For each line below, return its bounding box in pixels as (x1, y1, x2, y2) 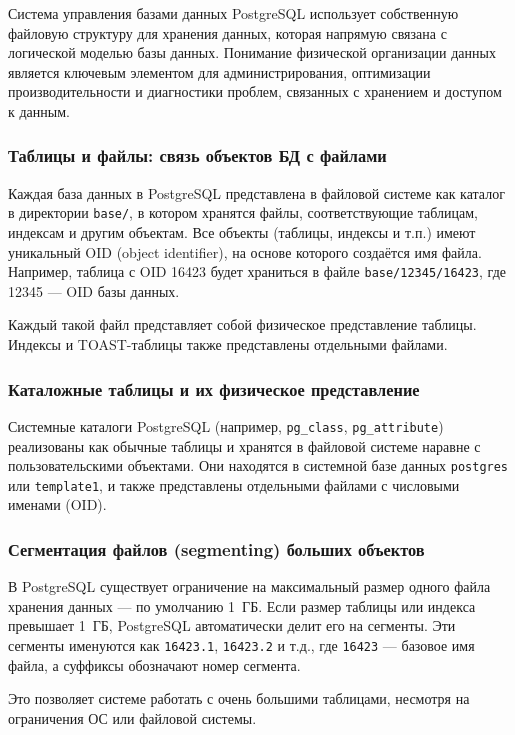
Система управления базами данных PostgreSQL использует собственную (8, 3, 459, 23)
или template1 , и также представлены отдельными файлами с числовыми (8, 474, 460, 495)
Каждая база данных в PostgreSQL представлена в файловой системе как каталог (8, 182, 505, 203)
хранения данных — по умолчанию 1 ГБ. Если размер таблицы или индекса (8, 595, 476, 616)
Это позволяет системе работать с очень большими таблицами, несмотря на (8, 688, 470, 709)
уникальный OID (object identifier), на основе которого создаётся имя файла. (8, 241, 482, 262)
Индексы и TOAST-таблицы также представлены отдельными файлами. (8, 334, 448, 355)
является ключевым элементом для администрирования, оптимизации (8, 61, 431, 82)
